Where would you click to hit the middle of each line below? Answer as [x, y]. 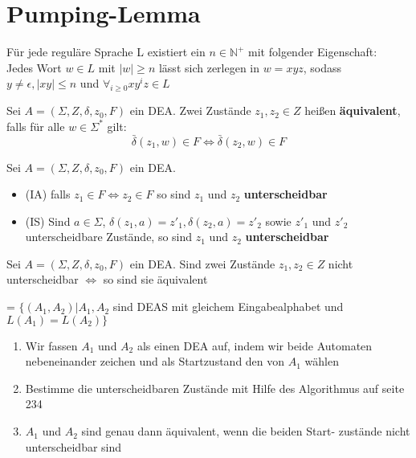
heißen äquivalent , [353, 110]
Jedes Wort [34, 67]
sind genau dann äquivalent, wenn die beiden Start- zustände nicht [246, 431]
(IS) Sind [48, 221]
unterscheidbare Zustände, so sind [109, 237]
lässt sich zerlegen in [209, 67]
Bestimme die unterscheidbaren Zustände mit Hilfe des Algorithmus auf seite [215, 388]
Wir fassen [51, 345]
